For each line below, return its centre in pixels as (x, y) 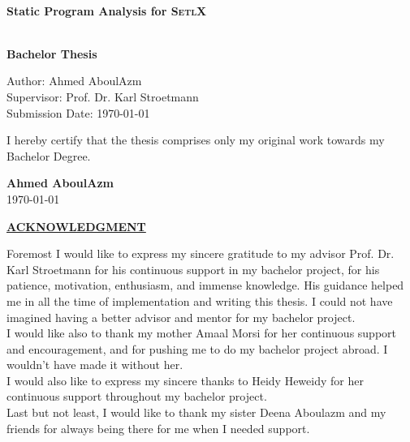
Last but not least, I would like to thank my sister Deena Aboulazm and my (196, 412)
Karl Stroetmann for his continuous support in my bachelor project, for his (193, 269)
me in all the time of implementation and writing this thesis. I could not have (200, 300)
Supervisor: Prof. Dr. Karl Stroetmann (103, 96)
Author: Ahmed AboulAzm (74, 81)
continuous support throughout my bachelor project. (137, 396)
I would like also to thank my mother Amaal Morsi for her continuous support (202, 333)
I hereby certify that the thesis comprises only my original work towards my (196, 140)
